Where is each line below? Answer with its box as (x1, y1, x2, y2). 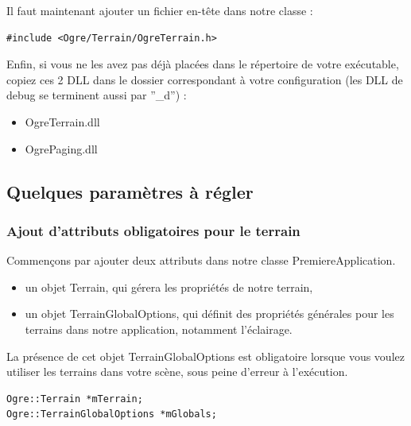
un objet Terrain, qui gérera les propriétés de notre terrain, (25, 278, 313, 295)
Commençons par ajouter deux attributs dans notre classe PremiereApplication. (6, 252, 396, 269)
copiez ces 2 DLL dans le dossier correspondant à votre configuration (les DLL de (6, 71, 403, 87)
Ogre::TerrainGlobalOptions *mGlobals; (6, 409, 217, 420)
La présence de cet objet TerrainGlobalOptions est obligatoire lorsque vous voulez (6, 347, 405, 364)
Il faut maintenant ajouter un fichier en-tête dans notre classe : (6, 2, 313, 18)
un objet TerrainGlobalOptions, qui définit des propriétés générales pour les (25, 305, 394, 322)
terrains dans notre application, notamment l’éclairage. (25, 320, 293, 337)
